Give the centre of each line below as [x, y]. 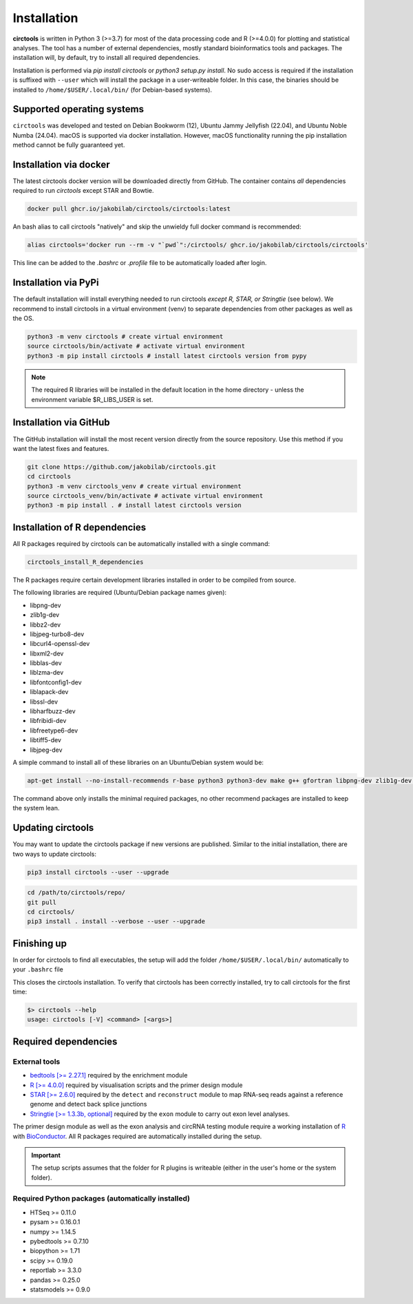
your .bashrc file [38, 969]
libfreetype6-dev [54, 730]
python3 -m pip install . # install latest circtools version [134, 505]
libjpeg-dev [46, 750]
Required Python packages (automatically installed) [102, 1199]
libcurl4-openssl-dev [60, 644]
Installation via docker [61, 165]
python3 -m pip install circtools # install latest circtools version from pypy [167, 356]
